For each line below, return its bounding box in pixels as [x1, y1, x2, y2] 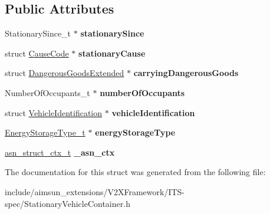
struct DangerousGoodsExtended [5, 67, 124, 79]
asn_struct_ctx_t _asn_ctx [5, 146, 115, 158]
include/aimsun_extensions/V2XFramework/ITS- [5, 185, 185, 197]
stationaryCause [78, 47, 146, 59]
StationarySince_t [5, 27, 71, 39]
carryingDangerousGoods [133, 67, 239, 79]
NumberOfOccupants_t [5, 86, 90, 98]
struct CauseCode [5, 47, 69, 59]
